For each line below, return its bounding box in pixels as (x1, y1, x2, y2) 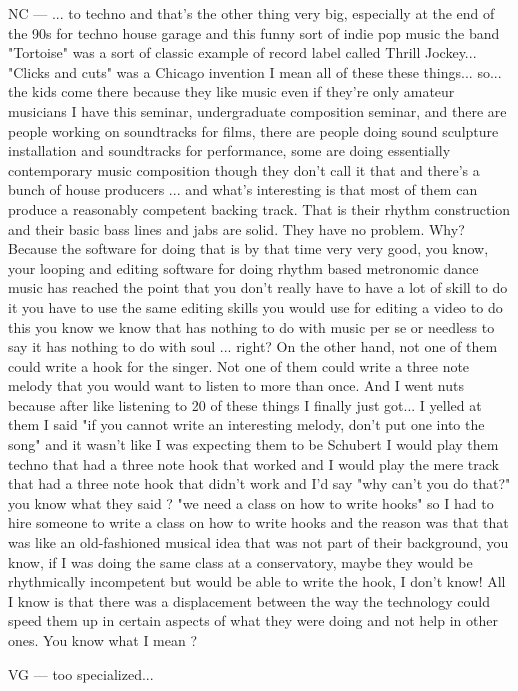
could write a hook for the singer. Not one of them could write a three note (8, 355, 470, 376)
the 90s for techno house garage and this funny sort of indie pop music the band (8, 22, 500, 43)
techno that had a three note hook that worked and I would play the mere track (8, 453, 499, 474)
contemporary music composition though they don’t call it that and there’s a (8, 159, 480, 180)
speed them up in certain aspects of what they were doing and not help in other (8, 610, 498, 631)
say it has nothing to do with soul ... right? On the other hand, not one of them (8, 336, 498, 357)
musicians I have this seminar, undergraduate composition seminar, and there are (8, 100, 507, 121)
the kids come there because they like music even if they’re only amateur (8, 81, 455, 102)
